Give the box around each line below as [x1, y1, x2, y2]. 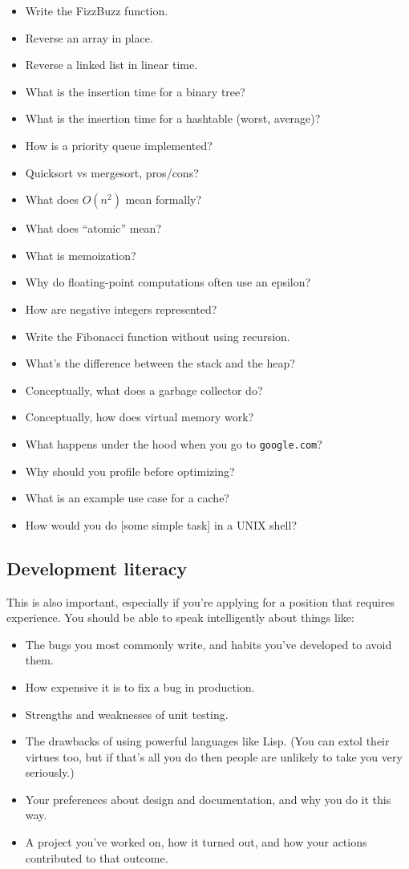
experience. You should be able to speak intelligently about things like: [6, 609, 354, 626]
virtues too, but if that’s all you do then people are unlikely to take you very [25, 748, 403, 765]
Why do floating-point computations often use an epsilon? [25, 274, 311, 290]
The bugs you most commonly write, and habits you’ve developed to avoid [25, 636, 392, 652]
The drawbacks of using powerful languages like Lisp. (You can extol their [25, 733, 390, 749]
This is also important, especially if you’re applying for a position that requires [6, 593, 395, 610]
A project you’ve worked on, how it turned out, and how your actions [25, 834, 367, 851]
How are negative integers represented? [25, 300, 217, 317]
